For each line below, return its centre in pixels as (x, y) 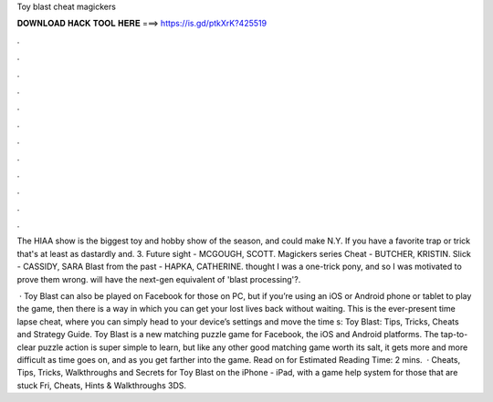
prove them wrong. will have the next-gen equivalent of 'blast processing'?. (159, 279)
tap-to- (454, 335)
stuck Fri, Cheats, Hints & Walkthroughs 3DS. (102, 385)
